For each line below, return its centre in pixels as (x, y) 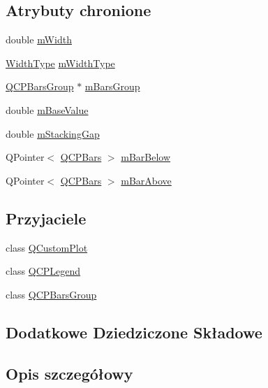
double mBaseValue (47, 109)
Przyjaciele (46, 218)
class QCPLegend (43, 271)
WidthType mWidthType (60, 63)
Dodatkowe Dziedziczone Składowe (134, 332)
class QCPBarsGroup (51, 294)
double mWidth (39, 39)
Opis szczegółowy (69, 373)
